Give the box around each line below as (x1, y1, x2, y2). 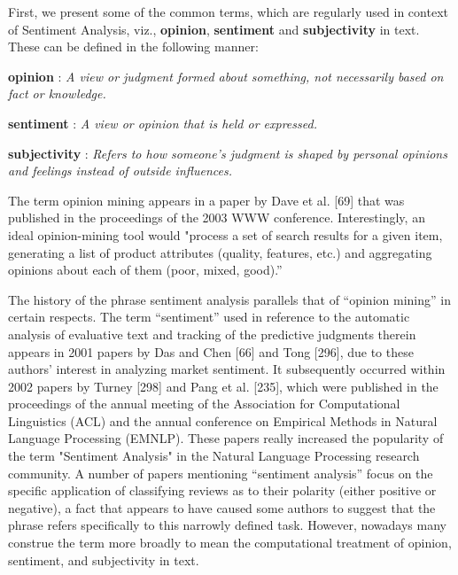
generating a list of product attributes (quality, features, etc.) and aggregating (8, 243, 432, 261)
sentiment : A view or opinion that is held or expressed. (8, 113, 317, 132)
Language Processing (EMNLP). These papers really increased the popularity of (8, 429, 444, 447)
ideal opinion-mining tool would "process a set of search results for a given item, (8, 225, 443, 244)
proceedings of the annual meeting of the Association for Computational (8, 394, 400, 413)
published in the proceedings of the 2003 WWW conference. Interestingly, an (8, 208, 425, 227)
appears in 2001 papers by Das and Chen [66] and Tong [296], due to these (8, 342, 414, 361)
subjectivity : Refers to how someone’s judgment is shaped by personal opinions (8, 144, 447, 162)
